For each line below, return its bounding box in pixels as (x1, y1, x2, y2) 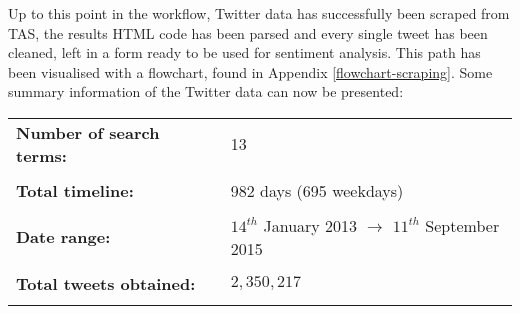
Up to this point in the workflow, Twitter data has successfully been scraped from (8, 3, 510, 23)
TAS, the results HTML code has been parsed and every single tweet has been (8, 22, 488, 43)
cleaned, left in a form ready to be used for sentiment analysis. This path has (8, 42, 481, 63)
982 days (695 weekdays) (230, 178, 404, 202)
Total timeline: (16, 178, 134, 202)
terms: (16, 143, 67, 167)
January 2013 (263, 213, 358, 237)
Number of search (16, 120, 160, 144)
